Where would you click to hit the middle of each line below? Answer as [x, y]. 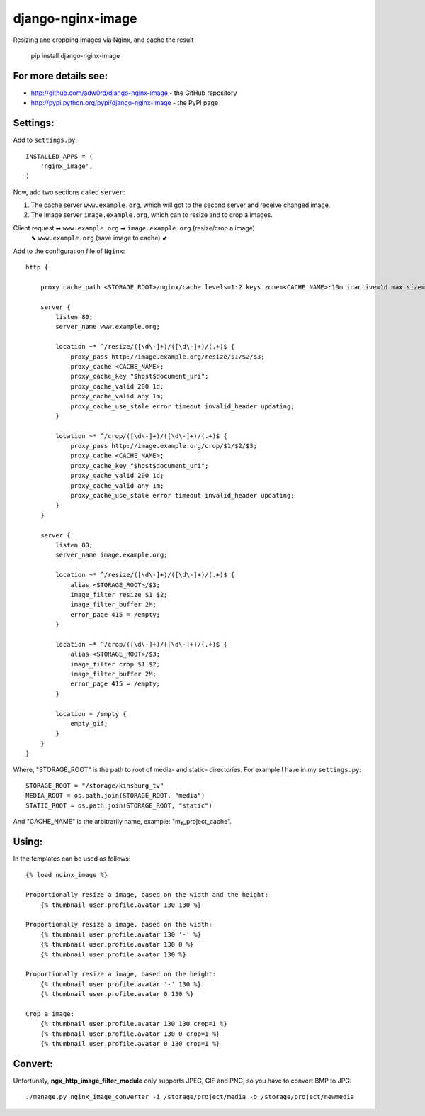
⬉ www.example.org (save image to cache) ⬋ [99, 238]
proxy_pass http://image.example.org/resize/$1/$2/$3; [168, 357]
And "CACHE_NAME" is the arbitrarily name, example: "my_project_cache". [123, 822]
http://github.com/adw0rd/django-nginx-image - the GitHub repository [134, 93]
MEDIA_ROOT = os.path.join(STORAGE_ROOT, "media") [115, 796]
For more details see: [61, 76]
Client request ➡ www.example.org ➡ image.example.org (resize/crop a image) [134, 228]
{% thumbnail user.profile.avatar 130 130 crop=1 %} [134, 1024]
